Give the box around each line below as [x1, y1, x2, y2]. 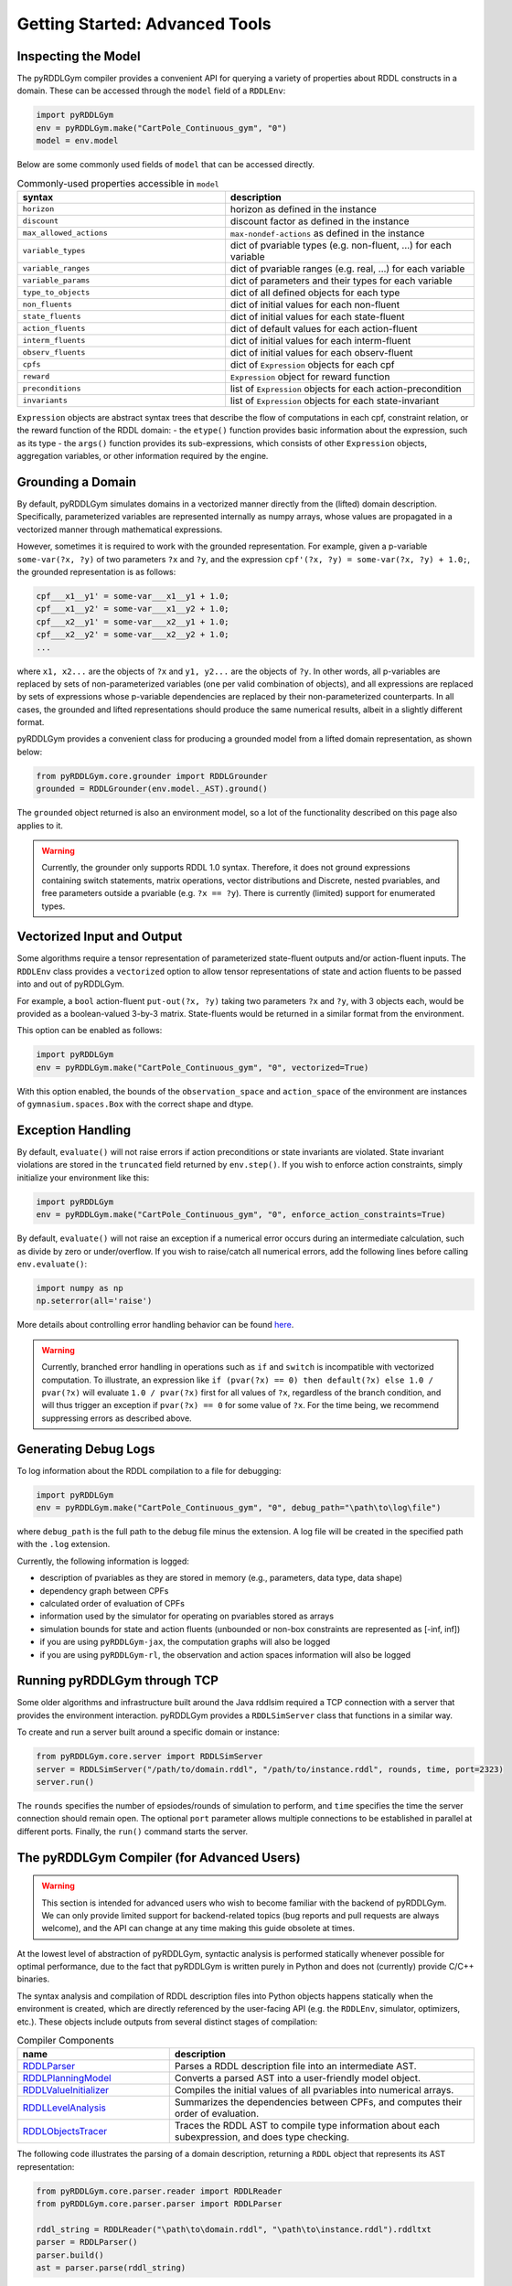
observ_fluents [22, 347, 86, 358]
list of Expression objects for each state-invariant [229, 394, 440, 407]
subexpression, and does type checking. [174, 2131, 350, 2143]
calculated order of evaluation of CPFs [39, 1597, 185, 1608]
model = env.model [36, 135, 119, 146]
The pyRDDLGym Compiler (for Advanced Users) [16, 1850, 301, 1865]
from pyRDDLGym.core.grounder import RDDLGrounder [36, 771, 269, 781]
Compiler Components [16, 2035, 114, 2047]
